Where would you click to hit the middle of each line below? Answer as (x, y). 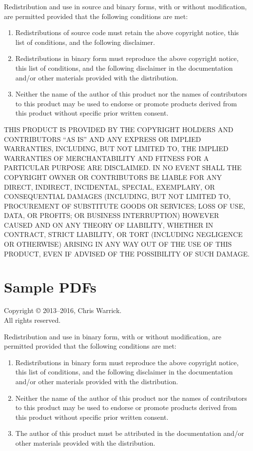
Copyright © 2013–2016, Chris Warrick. (63, 310)
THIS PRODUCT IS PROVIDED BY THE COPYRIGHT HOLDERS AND (119, 129)
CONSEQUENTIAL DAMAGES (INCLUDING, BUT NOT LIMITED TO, (117, 196)
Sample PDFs (50, 287)
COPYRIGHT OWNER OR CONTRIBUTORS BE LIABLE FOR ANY (113, 177)
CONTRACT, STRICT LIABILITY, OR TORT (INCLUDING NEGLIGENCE (123, 234)
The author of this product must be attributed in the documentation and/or (130, 433)
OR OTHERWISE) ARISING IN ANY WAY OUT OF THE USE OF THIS (118, 244)
